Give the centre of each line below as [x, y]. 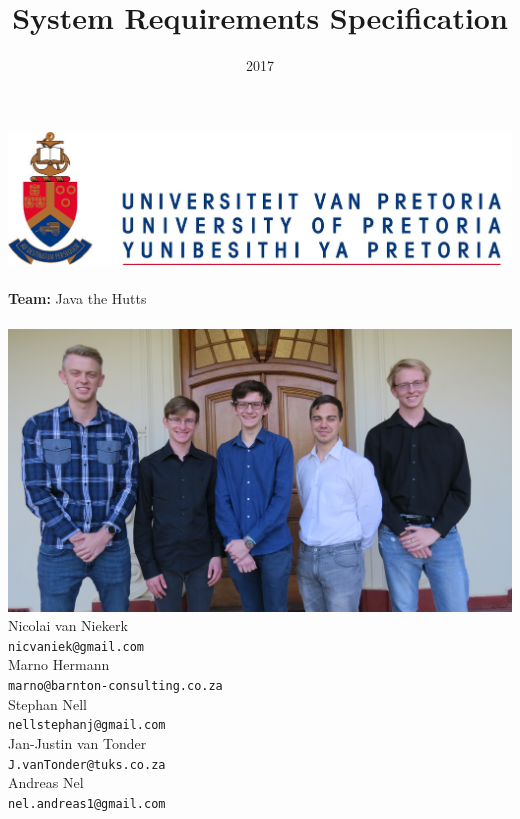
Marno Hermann [59, 664]
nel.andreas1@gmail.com [87, 803]
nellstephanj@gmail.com [87, 725]
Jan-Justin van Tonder [77, 742]
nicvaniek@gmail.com [76, 646]
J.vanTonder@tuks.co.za [87, 764]
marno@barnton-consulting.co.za [115, 686]
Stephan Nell [47, 703]
